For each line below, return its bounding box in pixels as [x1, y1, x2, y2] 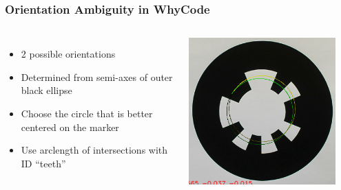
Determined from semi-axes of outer [21, 69, 173, 84]
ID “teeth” [21, 156, 66, 170]
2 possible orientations [21, 47, 116, 61]
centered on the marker [21, 119, 119, 134]
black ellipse [21, 83, 72, 97]
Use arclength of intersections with [21, 143, 168, 157]
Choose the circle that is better [21, 106, 153, 120]
